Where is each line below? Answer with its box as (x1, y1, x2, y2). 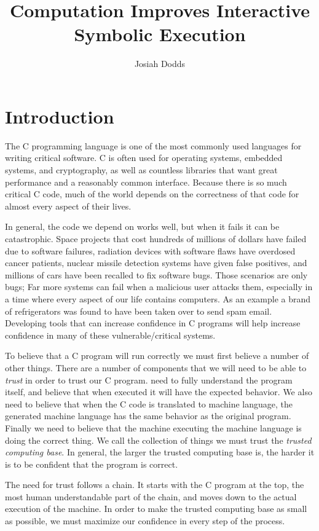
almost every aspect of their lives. (5, 199, 132, 212)
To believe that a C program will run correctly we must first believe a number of (5, 349, 309, 362)
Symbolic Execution (74, 22, 246, 47)
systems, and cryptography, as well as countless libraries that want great (5, 163, 278, 176)
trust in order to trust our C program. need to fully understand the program (5, 373, 293, 386)
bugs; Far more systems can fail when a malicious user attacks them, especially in (5, 280, 313, 293)
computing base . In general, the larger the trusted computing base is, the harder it (5, 446, 315, 458)
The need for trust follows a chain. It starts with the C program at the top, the (5, 478, 304, 491)
